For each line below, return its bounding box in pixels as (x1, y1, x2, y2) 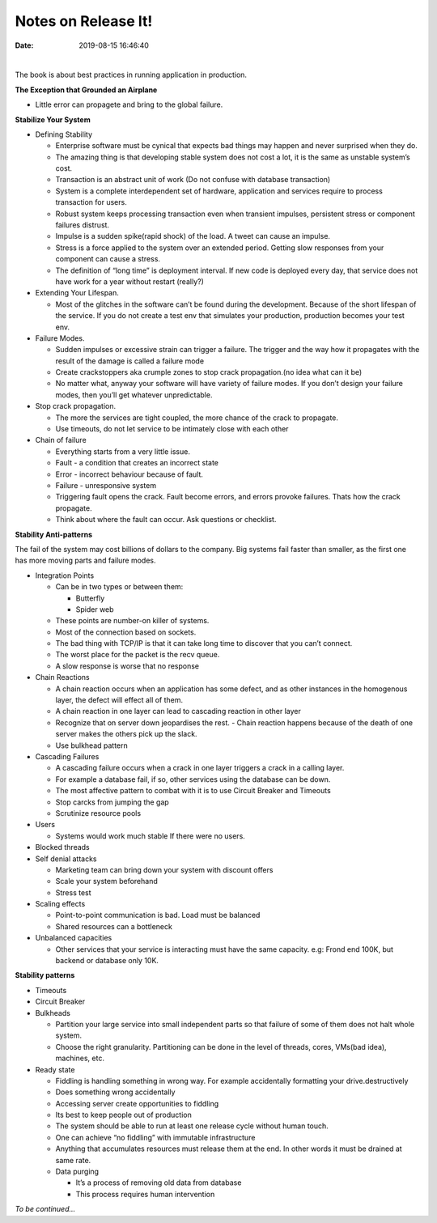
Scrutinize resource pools (55, 808, 142, 817)
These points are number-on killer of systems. (55, 616, 210, 626)
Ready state (35, 1064, 75, 1074)
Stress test (55, 887, 92, 898)
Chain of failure (35, 435, 87, 445)
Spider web (75, 604, 114, 614)
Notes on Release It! (15, 12, 153, 30)
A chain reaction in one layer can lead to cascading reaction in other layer (55, 707, 301, 716)
